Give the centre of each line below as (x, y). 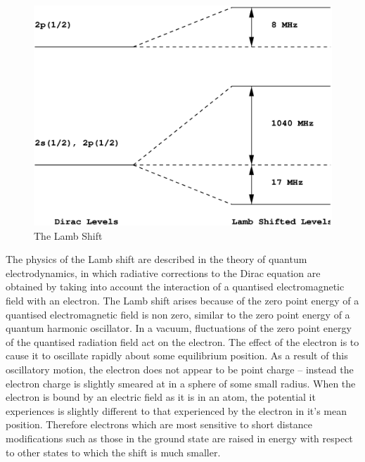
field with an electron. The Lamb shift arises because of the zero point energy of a (182, 300)
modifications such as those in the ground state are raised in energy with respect (179, 438)
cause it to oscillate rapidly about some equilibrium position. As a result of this (177, 355)
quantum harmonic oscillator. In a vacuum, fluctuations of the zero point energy (179, 328)
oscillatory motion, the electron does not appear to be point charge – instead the (180, 369)
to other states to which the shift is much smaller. (113, 452)
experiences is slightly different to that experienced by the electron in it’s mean (176, 410)
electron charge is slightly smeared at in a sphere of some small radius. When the (181, 383)
